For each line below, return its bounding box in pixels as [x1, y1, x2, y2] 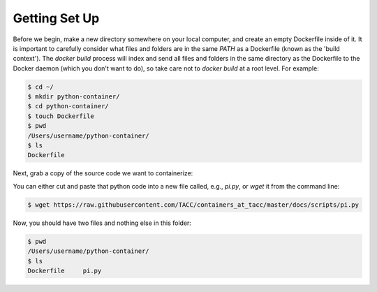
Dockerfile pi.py [27, 266, 102, 275]
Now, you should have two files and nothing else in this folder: [13, 219, 192, 227]
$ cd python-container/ [27, 102, 110, 110]
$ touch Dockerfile [27, 112, 94, 120]
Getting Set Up [13, 10, 100, 26]
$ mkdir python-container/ [27, 93, 120, 101]
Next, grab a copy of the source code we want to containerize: [13, 169, 193, 177]
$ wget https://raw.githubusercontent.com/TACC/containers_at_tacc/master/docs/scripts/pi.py [27, 200, 360, 209]
